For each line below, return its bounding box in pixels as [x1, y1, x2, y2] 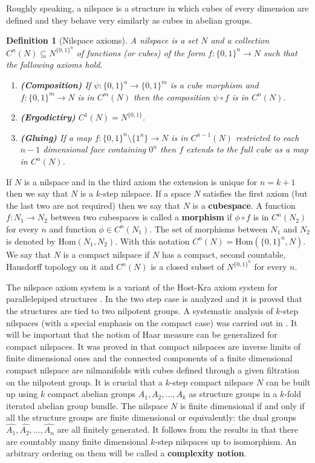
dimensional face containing [43, 143, 146, 156]
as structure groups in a [189, 387, 278, 400]
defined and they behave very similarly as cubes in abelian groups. [6, 13, 252, 26]
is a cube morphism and [170, 79, 259, 91]
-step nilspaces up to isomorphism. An [155, 435, 297, 447]
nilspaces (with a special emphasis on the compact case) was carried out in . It [6, 316, 297, 329]
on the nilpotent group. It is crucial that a [6, 375, 163, 388]
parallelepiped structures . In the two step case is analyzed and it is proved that [6, 292, 302, 305]
